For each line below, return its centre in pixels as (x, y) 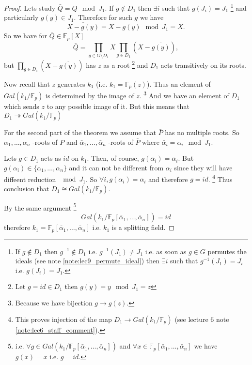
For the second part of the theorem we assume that (80, 132)
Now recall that (27, 84)
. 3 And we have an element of (184, 94)
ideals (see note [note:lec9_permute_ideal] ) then (87, 261)
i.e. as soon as (166, 251)
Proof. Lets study (30, 8)
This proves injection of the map (63, 319)
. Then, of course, (113, 158)
